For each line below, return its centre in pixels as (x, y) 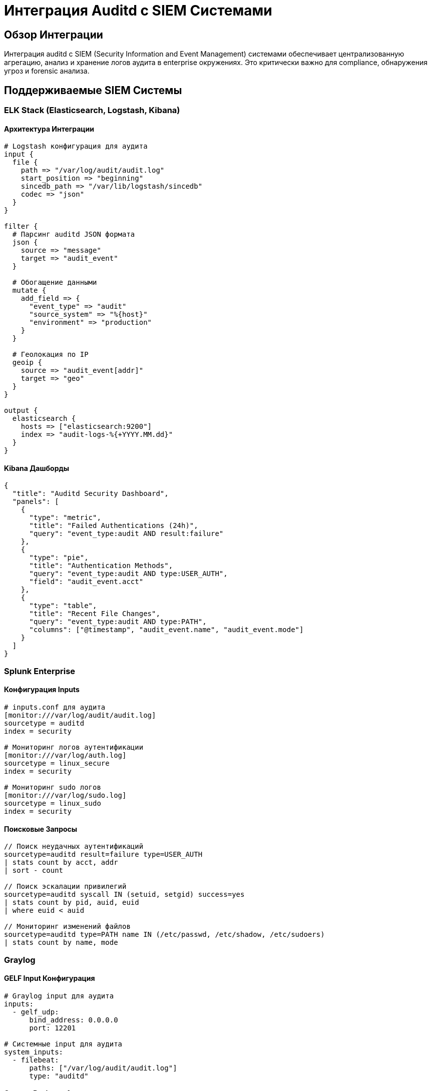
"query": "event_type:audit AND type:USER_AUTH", (128, 574)
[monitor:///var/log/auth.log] (65, 755)
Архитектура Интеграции (49, 129)
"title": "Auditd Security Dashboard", (90, 494)
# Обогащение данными (55, 283)
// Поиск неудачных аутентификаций (74, 847)
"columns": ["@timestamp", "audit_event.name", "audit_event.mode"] (166, 630)
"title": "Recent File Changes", (95, 614)
